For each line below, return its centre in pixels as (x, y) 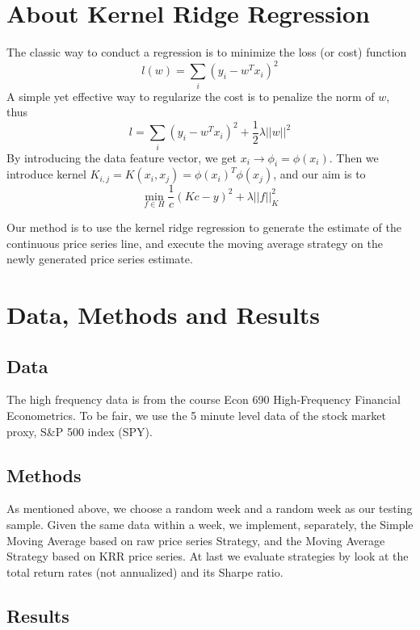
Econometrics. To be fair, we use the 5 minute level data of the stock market (196, 415)
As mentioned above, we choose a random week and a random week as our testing (210, 508)
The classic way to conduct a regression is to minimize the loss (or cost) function (207, 52)
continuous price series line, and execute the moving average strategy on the (195, 243)
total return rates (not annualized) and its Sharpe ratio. (145, 571)
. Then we (354, 157)
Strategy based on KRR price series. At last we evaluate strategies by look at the (208, 556)
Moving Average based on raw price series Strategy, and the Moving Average (196, 540)
